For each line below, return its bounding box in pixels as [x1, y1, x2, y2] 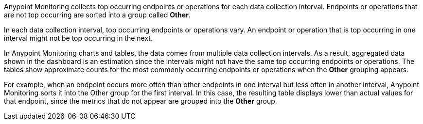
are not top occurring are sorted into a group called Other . [4, 11, 191, 19]
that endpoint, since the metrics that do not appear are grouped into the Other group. [4, 97, 277, 105]
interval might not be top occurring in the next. [4, 34, 153, 42]
